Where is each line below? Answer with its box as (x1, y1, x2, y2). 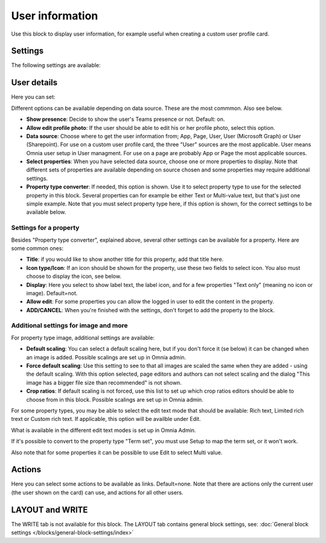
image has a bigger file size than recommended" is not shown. (26, 379, 182, 386)
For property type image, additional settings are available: (11, 334, 155, 341)
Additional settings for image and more (11, 321, 128, 330)
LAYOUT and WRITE (11, 504, 88, 515)
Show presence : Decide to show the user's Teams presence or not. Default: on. (26, 115, 225, 123)
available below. (26, 208, 66, 216)
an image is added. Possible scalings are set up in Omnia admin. (26, 353, 187, 361)
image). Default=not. (26, 289, 78, 297)
